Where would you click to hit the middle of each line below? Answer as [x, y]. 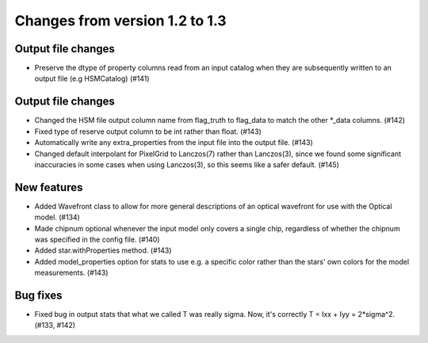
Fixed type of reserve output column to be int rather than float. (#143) [148, 131]
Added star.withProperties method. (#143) [103, 250]
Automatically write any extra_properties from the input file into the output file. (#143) [174, 143]
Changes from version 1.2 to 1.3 [120, 21]
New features [49, 187]
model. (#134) [57, 217]
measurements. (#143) [71, 272]
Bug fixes [38, 295]
